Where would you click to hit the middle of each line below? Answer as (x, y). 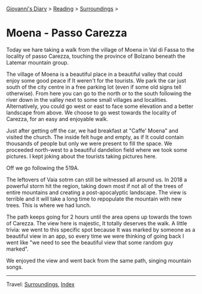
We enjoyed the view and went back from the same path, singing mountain (99, 260)
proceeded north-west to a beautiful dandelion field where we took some (97, 149)
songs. (15, 267)
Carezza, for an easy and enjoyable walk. (57, 119)
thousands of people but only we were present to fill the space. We (89, 143)
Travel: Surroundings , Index (41, 284)
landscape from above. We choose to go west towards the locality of (91, 112)
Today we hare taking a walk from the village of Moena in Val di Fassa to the (100, 49)
